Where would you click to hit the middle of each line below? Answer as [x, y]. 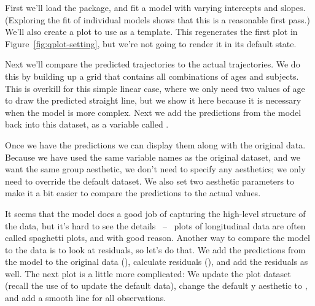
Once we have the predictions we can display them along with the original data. [155, 144]
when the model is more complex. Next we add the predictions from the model [153, 112]
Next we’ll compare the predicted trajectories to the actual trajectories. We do [153, 64]
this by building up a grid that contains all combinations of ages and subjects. [152, 76]
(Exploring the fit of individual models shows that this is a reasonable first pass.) [157, 19]
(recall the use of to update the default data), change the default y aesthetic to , [156, 285]
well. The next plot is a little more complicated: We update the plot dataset [148, 273]
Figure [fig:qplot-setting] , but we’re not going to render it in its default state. [151, 43]
